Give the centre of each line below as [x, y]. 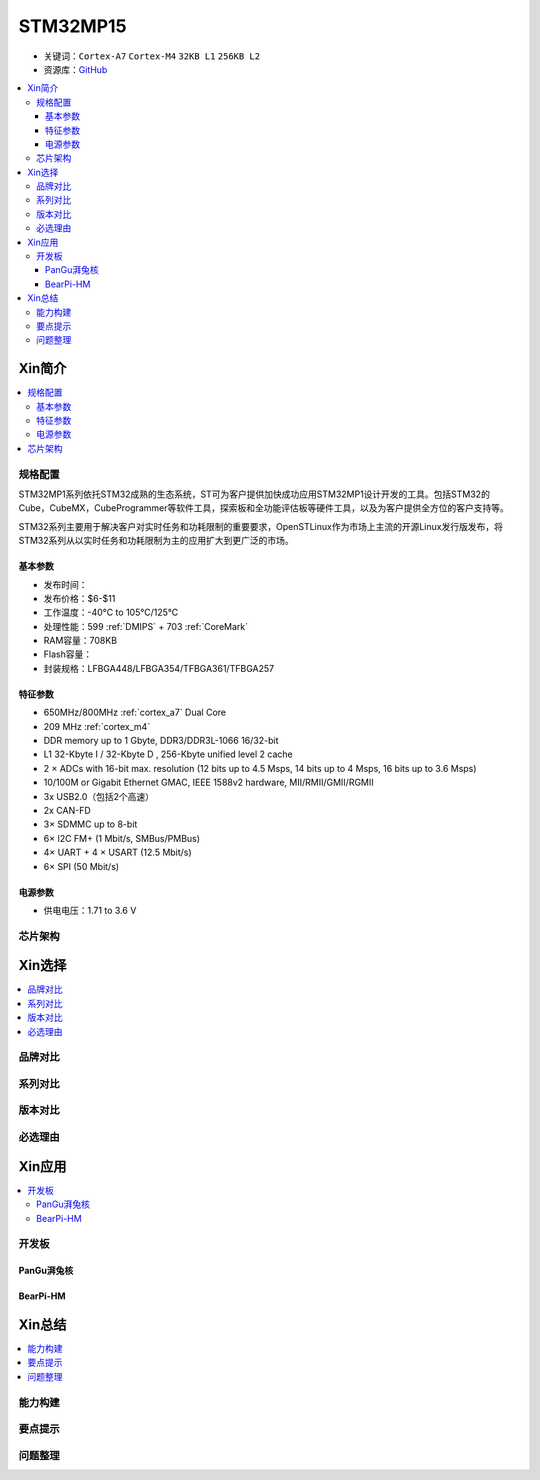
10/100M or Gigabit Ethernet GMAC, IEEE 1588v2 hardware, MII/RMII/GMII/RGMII [208, 782]
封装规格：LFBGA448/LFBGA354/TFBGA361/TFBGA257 [159, 668]
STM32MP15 [72, 26]
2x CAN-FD [67, 810]
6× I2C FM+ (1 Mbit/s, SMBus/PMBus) [121, 838]
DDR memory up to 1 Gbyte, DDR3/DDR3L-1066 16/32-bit [161, 741]
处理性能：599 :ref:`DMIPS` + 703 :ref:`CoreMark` [146, 626]
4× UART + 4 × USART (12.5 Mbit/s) [117, 852]
